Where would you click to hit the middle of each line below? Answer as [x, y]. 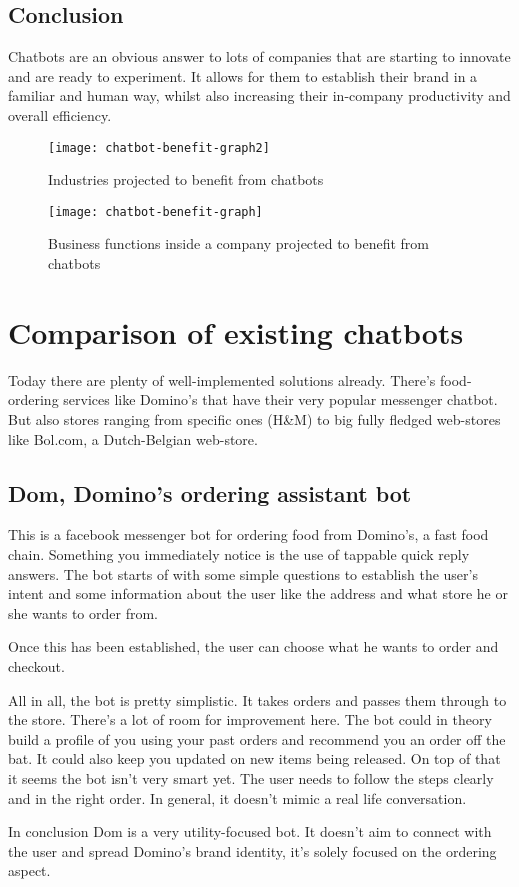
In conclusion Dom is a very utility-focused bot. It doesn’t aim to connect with [250, 831]
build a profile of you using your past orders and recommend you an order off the [257, 738]
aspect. [29, 870]
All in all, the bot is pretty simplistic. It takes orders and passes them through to [257, 699]
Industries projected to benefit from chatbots [186, 179]
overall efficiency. [60, 114]
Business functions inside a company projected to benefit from [238, 243]
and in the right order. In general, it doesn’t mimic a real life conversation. [237, 797]
